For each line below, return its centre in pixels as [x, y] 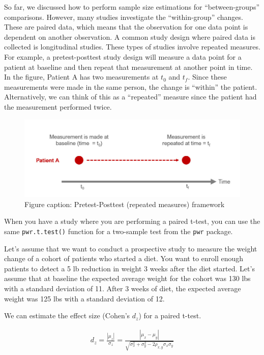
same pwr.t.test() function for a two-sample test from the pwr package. [119, 231]
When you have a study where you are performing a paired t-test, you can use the [132, 221]
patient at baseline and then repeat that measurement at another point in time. [128, 67]
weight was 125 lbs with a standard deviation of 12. [84, 298]
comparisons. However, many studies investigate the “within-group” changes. [124, 17]
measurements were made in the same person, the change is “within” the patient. [131, 86]
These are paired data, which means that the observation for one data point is [126, 27]
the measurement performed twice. [58, 106]
